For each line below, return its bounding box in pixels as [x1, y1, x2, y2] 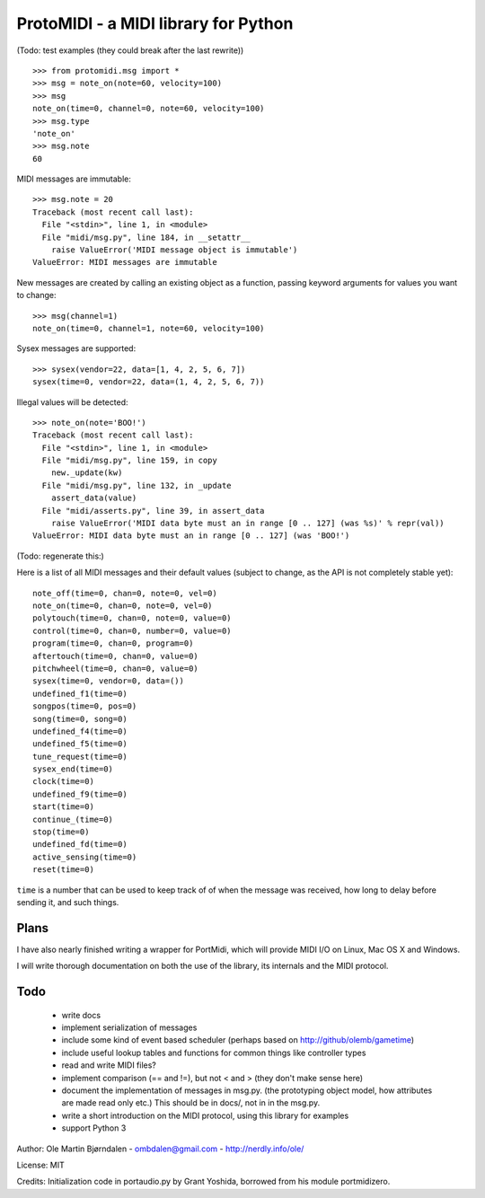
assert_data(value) [50, 493, 137, 503]
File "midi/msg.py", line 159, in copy [41, 455, 217, 466]
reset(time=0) [32, 865, 94, 875]
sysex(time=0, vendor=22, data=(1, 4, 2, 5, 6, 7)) [32, 377, 265, 387]
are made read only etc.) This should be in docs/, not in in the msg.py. [61, 1097, 321, 1108]
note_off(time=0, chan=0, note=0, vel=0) [32, 588, 217, 598]
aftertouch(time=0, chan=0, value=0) [32, 651, 199, 661]
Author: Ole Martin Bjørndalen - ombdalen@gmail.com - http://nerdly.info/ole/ [16, 1143, 304, 1154]
